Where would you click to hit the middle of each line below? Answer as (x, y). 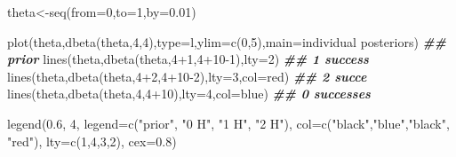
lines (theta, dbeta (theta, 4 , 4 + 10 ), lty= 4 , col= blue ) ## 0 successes (189, 94)
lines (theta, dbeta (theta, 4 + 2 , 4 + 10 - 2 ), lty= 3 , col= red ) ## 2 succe (187, 76)
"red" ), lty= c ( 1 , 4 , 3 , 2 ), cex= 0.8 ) (92, 141)
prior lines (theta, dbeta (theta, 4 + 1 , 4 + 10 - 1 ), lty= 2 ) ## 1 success (188, 59)
